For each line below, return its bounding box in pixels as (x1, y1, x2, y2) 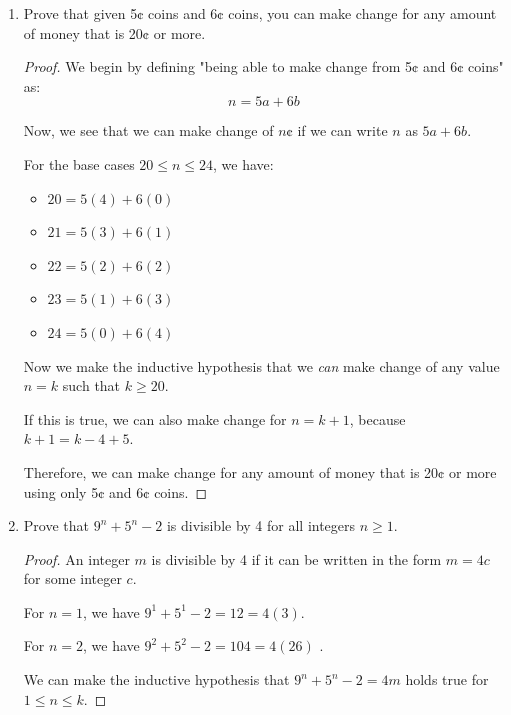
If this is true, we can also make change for (23, 408, 287, 429)
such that (62, 375, 121, 396)
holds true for (405, 669, 489, 690)
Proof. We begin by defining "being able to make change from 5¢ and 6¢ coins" (23, 56, 504, 77)
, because (349, 408, 406, 429)
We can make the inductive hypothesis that (23, 669, 290, 690)
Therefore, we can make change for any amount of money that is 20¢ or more (23, 461, 497, 482)
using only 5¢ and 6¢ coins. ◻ (23, 481, 208, 502)
